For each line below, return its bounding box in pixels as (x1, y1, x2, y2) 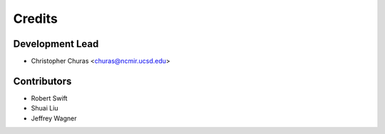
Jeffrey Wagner (31, 114, 77, 123)
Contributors (13, 75, 72, 87)
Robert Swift (31, 93, 68, 103)
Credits (13, 11, 58, 26)
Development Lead (13, 38, 99, 50)
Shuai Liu (31, 104, 58, 113)
